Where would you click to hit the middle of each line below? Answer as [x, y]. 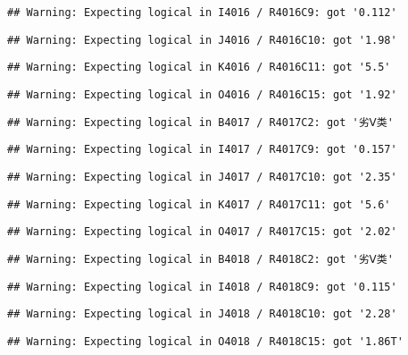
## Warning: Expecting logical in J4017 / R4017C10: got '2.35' [202, 177]
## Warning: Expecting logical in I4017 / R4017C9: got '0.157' [202, 150]
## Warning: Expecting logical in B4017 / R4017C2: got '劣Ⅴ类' [200, 122]
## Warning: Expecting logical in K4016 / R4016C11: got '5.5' [199, 68]
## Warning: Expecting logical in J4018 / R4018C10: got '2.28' [202, 314]
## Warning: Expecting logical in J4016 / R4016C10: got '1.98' [202, 40]
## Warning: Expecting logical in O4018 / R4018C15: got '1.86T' [205, 341]
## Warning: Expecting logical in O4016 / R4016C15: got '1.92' [202, 94]
